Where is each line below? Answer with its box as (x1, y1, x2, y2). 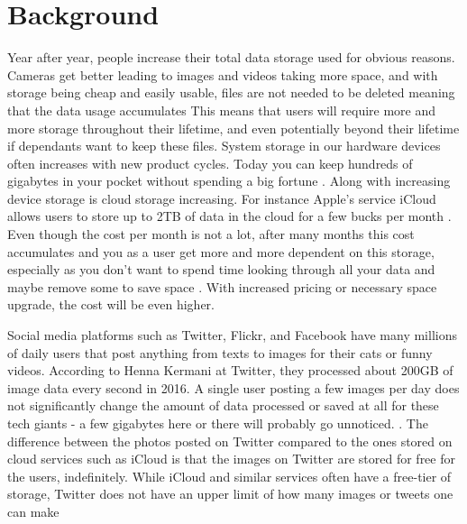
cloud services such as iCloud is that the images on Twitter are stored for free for (7, 449, 455, 468)
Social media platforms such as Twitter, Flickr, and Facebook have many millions (7, 326, 457, 345)
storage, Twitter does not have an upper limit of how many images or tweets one (7, 484, 453, 503)
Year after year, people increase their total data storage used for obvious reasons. (7, 48, 455, 67)
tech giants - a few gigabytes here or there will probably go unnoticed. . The (7, 414, 428, 432)
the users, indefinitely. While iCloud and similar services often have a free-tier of (7, 466, 452, 485)
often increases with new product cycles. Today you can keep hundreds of (7, 153, 413, 172)
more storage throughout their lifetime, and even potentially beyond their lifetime (7, 118, 460, 137)
